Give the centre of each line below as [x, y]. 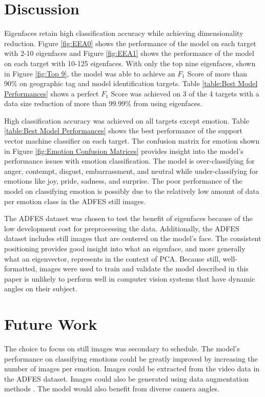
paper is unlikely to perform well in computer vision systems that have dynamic [130, 278]
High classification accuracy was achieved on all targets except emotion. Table [127, 120]
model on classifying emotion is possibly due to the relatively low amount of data [132, 191]
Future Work [51, 324]
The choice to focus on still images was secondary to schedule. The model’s [122, 349]
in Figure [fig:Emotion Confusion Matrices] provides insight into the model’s [124, 151]
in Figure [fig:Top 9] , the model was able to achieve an [90, 73]
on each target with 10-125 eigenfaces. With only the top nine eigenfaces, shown [130, 63]
